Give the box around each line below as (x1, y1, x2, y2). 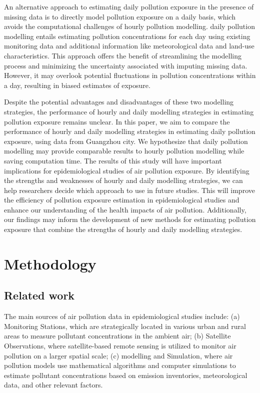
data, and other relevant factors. (4, 379, 103, 390)
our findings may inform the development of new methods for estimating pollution (4, 214, 256, 224)
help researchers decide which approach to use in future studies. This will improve (4, 184, 255, 195)
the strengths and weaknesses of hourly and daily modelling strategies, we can (4, 175, 243, 185)
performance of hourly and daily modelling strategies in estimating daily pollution (4, 126, 255, 136)
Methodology (4, 253, 96, 273)
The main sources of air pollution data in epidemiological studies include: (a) (4, 311, 240, 321)
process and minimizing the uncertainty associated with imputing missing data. (4, 60, 247, 70)
